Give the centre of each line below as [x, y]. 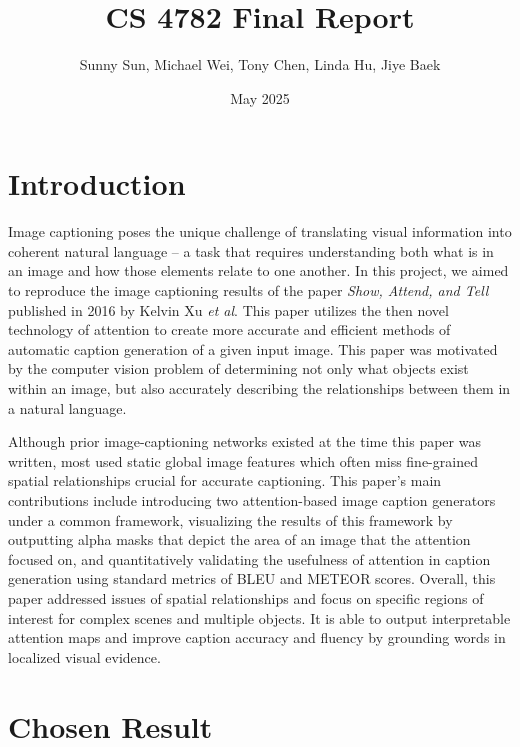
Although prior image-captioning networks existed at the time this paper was [244, 441]
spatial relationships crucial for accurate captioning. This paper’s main [225, 480]
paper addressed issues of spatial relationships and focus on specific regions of [246, 597]
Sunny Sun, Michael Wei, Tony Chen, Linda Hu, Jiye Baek [260, 64]
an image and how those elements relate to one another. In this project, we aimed [258, 270]
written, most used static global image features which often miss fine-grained [243, 460]
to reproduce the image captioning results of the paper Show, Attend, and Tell [248, 290]
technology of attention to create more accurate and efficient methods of [229, 329]
